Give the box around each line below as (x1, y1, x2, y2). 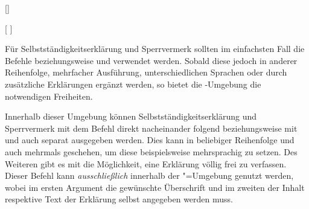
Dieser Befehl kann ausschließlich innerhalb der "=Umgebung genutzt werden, (5, 169, 294, 182)
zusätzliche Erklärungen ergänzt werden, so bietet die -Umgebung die (5, 77, 261, 90)
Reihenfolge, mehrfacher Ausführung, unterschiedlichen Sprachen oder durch (5, 66, 287, 79)
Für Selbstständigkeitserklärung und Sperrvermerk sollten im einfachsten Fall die (5, 42, 305, 55)
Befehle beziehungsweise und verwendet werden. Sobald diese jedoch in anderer (5, 54, 298, 66)
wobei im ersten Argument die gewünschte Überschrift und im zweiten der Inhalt (5, 181, 305, 193)
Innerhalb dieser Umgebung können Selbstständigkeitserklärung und (5, 110, 257, 123)
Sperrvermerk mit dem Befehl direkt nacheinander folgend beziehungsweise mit (5, 121, 298, 134)
